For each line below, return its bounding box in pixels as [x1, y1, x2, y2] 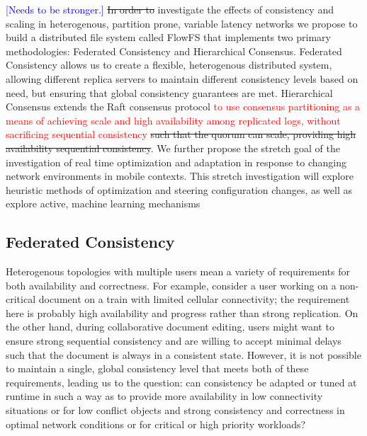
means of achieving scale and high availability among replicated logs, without [6, 113, 341, 127]
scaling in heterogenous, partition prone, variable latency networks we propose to [6, 16, 358, 30]
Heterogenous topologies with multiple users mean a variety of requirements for [6, 264, 350, 279]
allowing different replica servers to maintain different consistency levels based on [6, 71, 358, 86]
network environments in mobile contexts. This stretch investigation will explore [6, 168, 354, 183]
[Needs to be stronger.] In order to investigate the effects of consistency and [6, 2, 334, 16]
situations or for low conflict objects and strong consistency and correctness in [6, 403, 345, 418]
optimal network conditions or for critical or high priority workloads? [6, 416, 306, 431]
